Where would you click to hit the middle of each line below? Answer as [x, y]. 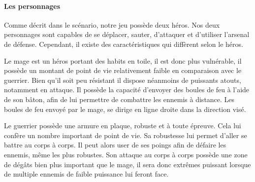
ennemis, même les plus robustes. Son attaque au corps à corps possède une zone [126, 154]
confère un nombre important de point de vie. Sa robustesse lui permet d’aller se [126, 135]
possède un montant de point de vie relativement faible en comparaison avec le [123, 70]
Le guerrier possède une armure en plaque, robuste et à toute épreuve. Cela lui [123, 126]
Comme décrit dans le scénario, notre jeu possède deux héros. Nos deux [112, 24]
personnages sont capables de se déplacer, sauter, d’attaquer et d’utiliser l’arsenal [127, 34]
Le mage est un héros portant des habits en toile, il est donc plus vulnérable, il [123, 60]
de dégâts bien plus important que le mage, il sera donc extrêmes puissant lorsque [127, 164]
